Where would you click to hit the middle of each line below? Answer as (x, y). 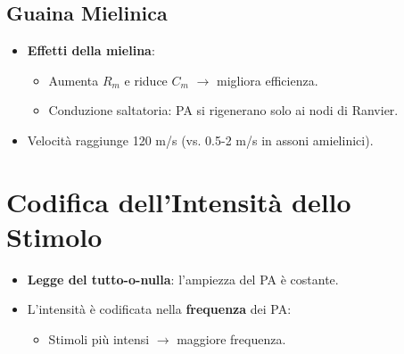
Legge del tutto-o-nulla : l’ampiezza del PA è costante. (183, 279)
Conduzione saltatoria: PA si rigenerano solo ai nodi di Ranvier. (223, 110)
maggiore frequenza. (231, 339)
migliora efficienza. (267, 80)
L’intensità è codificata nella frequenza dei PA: (159, 309)
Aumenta (74, 80)
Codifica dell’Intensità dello (179, 201)
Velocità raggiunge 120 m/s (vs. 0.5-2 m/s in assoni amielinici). (200, 140)
